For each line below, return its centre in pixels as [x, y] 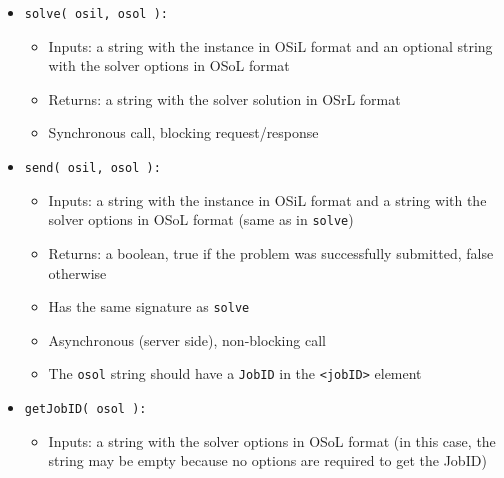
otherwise [77, 272]
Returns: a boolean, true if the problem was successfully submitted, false [271, 252]
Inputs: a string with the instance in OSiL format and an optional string [270, 45]
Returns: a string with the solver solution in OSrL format [224, 98]
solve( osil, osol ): [96, 14]
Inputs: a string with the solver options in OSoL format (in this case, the [272, 440]
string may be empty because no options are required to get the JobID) [267, 460]
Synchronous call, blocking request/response [183, 132]
